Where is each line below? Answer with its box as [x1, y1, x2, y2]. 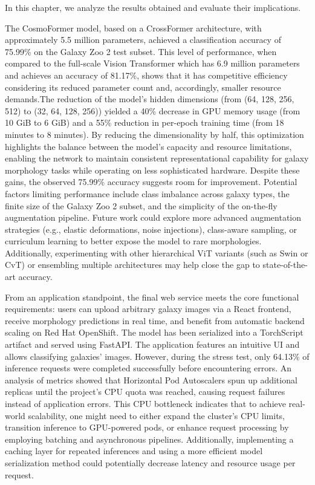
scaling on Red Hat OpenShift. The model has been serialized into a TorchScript [5, 326, 304, 339]
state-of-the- [262, 258, 308, 271]
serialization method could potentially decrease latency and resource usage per [5, 456, 296, 469]
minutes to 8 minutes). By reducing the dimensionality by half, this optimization [5, 128, 304, 140]
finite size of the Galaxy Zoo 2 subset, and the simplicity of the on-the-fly [5, 199, 278, 212]
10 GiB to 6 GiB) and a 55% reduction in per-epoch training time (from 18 [5, 116, 284, 129]
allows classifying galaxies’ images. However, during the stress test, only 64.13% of [5, 350, 310, 362]
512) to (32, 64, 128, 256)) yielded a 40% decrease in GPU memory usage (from [5, 104, 300, 117]
